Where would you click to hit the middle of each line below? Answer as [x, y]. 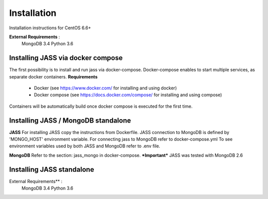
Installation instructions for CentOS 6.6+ [50, 28]
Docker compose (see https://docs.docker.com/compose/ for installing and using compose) [128, 95]
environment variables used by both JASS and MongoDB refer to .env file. [85, 146]
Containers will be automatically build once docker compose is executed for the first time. [101, 106]
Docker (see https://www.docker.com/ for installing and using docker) [105, 88]
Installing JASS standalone [52, 169]
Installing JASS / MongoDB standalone [70, 120]
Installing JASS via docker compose [66, 58]
